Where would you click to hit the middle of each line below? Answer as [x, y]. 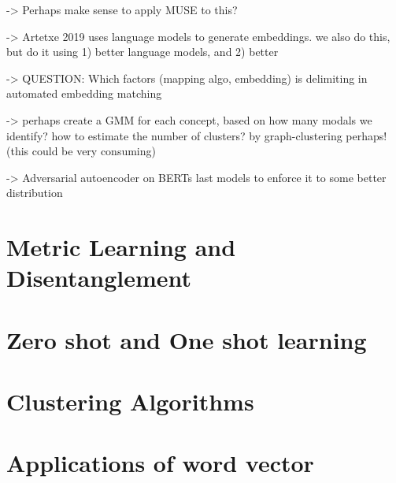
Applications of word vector [160, 463]
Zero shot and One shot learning [187, 339]
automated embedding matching [84, 93]
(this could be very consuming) [81, 151]
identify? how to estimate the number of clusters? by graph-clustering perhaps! [197, 135]
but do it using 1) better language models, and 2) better [142, 52]
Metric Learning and [121, 247]
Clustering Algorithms [130, 401]
